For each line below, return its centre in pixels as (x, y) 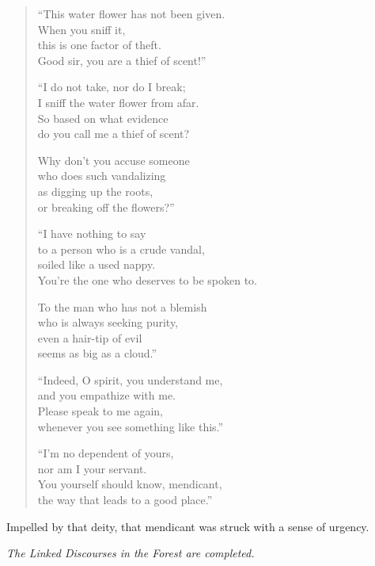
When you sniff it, (81, 29)
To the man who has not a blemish (122, 306)
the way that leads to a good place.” (125, 500)
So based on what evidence (103, 118)
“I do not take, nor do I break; (112, 87)
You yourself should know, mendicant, (130, 484)
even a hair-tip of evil (90, 337)
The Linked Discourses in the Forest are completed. (131, 553)
